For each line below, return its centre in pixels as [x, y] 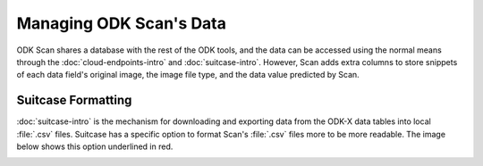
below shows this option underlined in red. [95, 146]
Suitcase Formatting [74, 100]
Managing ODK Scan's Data [122, 23]
